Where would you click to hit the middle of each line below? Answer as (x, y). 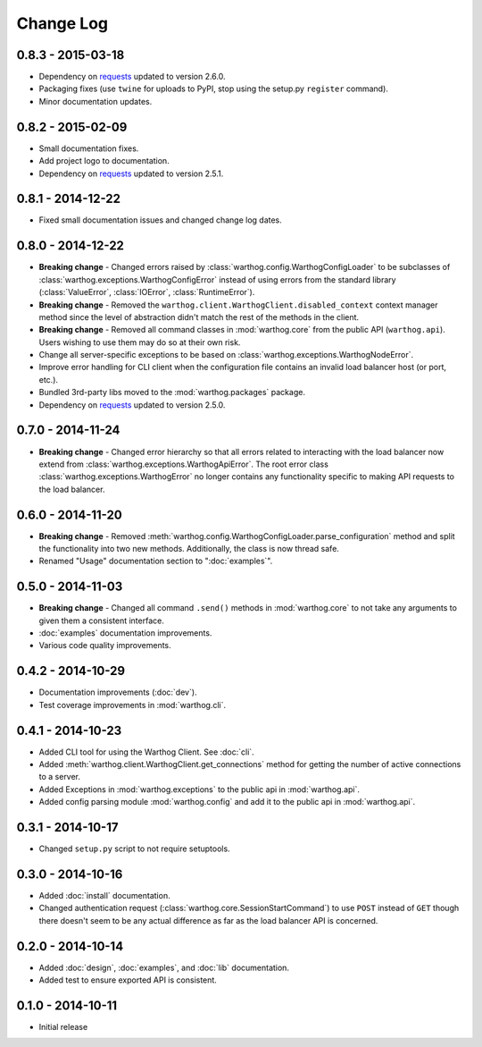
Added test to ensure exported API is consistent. (128, 980)
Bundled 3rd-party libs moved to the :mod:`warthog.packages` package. (172, 393)
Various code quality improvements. (105, 646)
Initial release (63, 1027)
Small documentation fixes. (89, 148)
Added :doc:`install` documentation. (104, 896)
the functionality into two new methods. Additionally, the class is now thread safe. (189, 549)
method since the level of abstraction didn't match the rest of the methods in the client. (199, 317)
